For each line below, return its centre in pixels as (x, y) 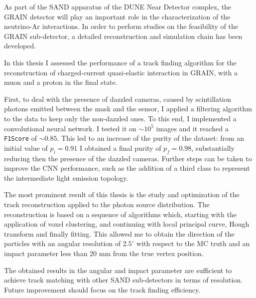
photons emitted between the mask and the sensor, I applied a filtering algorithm (128, 109)
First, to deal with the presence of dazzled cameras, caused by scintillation (118, 99)
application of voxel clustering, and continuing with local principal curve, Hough (127, 224)
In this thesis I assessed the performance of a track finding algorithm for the (120, 62)
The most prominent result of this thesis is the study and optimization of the (122, 194)
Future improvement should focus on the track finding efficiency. (102, 289)
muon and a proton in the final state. (61, 82)
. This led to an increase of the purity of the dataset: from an (151, 138)
